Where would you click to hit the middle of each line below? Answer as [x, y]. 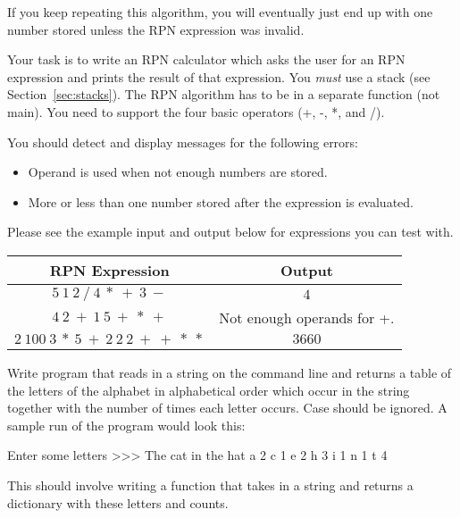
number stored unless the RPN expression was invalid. [156, 29]
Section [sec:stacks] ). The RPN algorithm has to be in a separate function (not [224, 94]
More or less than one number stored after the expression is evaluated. [221, 201]
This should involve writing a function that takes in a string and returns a [210, 485]
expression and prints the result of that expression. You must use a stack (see [219, 76]
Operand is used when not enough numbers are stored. [178, 172]
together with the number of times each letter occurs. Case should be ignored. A [227, 408]
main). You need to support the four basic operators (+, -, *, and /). [196, 111]
